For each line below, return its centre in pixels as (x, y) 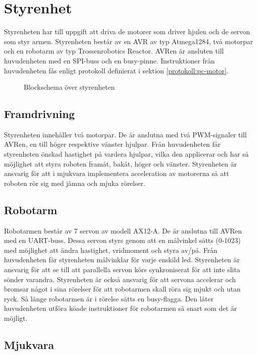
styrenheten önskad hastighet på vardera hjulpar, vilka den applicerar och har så (126, 154)
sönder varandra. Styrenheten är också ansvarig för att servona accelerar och (120, 279)
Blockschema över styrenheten (69, 87)
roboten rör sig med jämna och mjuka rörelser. (75, 183)
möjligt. (16, 318)
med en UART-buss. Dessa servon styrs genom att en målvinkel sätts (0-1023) (123, 240)
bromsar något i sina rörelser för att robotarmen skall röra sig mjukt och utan (122, 289)
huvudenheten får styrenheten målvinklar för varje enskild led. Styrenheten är (122, 260)
